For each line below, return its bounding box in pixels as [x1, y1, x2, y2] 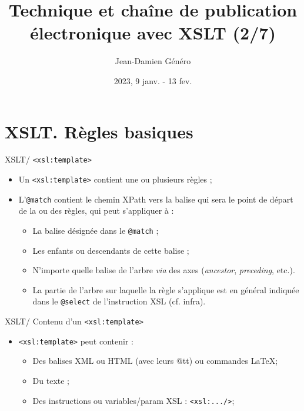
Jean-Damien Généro [115, 55, 191, 67]
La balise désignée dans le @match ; [32, 224, 159, 236]
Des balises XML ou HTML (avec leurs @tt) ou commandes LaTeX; [32, 354, 278, 367]
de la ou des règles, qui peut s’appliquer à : [18, 204, 174, 217]
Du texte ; [32, 374, 70, 386]
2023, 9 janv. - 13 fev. [113, 74, 192, 87]
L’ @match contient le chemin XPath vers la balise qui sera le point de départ [18, 193, 293, 205]
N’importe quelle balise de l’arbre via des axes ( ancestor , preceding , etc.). [32, 264, 295, 276]
